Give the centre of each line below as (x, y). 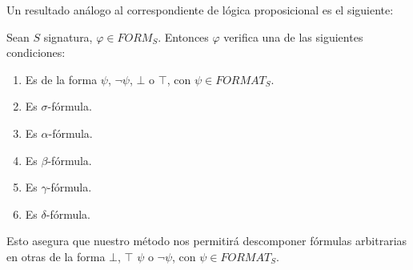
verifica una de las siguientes (293, 36)
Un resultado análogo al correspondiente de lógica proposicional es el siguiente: (200, 10)
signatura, (68, 36)
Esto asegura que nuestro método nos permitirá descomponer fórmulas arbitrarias (207, 241)
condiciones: (36, 52)
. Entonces (183, 36)
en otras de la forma (56, 256)
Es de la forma (61, 79)
